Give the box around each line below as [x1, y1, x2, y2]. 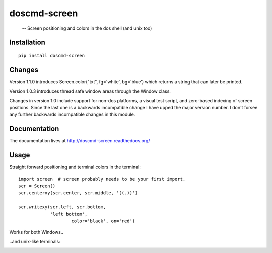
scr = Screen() [18, 183, 56, 189]
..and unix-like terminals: [9, 238, 60, 244]
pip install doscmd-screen [18, 53, 85, 58]
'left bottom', [50, 211, 88, 217]
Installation [9, 38, 45, 47]
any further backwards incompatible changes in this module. [9, 111, 135, 118]
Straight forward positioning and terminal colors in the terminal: [9, 164, 141, 171]
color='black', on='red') [71, 218, 135, 224]
